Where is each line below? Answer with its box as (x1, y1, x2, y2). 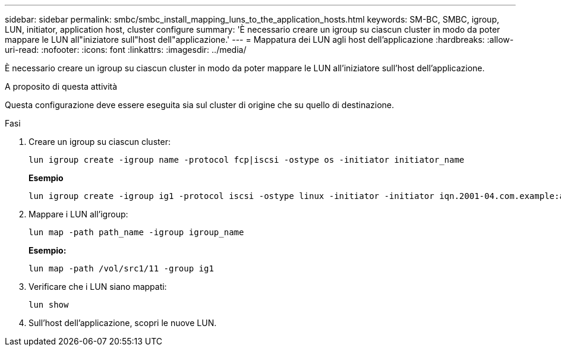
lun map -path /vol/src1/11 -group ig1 (29, 264, 214, 273)
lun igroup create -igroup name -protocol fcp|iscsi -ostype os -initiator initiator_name (29, 155, 465, 165)
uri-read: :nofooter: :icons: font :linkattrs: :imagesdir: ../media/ (5, 45, 247, 55)
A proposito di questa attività (5, 81, 118, 91)
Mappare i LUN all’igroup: (29, 209, 128, 219)
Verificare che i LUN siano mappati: (29, 282, 167, 292)
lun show (29, 300, 69, 309)
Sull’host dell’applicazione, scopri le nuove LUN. (29, 318, 217, 328)
